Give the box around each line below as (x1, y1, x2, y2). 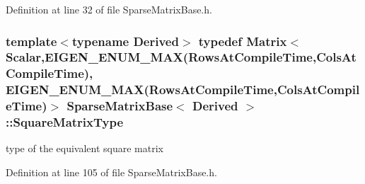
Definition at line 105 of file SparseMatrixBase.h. (6, 165, 217, 180)
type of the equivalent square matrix (6, 141, 163, 156)
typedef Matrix (198, 32, 287, 50)
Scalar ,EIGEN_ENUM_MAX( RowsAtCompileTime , (6, 48, 317, 66)
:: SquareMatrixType (6, 113, 124, 131)
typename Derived (71, 32, 179, 50)
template (6, 32, 57, 50)
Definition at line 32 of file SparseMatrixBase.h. (6, 2, 212, 16)
